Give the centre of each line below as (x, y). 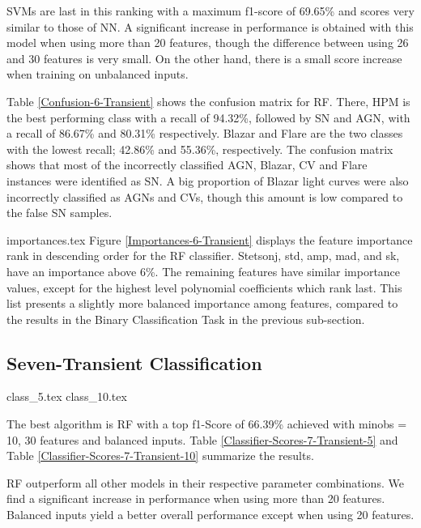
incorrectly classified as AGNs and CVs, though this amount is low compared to (205, 196)
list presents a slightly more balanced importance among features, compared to (202, 303)
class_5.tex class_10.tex (67, 396)
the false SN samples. (60, 213)
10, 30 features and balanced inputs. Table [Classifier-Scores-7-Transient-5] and (202, 439)
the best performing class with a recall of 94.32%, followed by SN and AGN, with (208, 117)
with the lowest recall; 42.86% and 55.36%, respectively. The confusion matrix (200, 149)
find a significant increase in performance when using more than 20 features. (196, 498)
